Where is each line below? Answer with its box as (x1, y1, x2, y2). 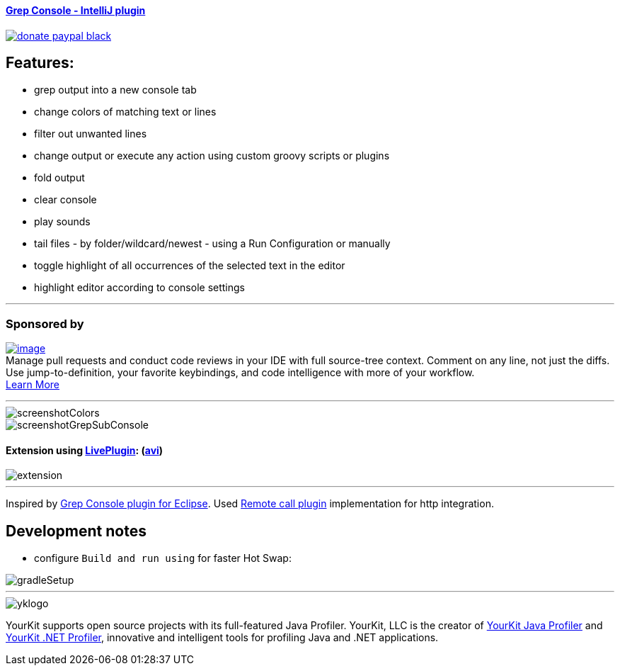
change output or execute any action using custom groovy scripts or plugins (34, 150, 390, 162)
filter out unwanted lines (34, 128, 147, 140)
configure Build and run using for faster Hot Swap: (34, 552, 292, 565)
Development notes (6, 521, 147, 540)
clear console (34, 193, 97, 206)
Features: (6, 54, 74, 72)
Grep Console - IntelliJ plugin (6, 4, 146, 16)
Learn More (6, 378, 60, 391)
